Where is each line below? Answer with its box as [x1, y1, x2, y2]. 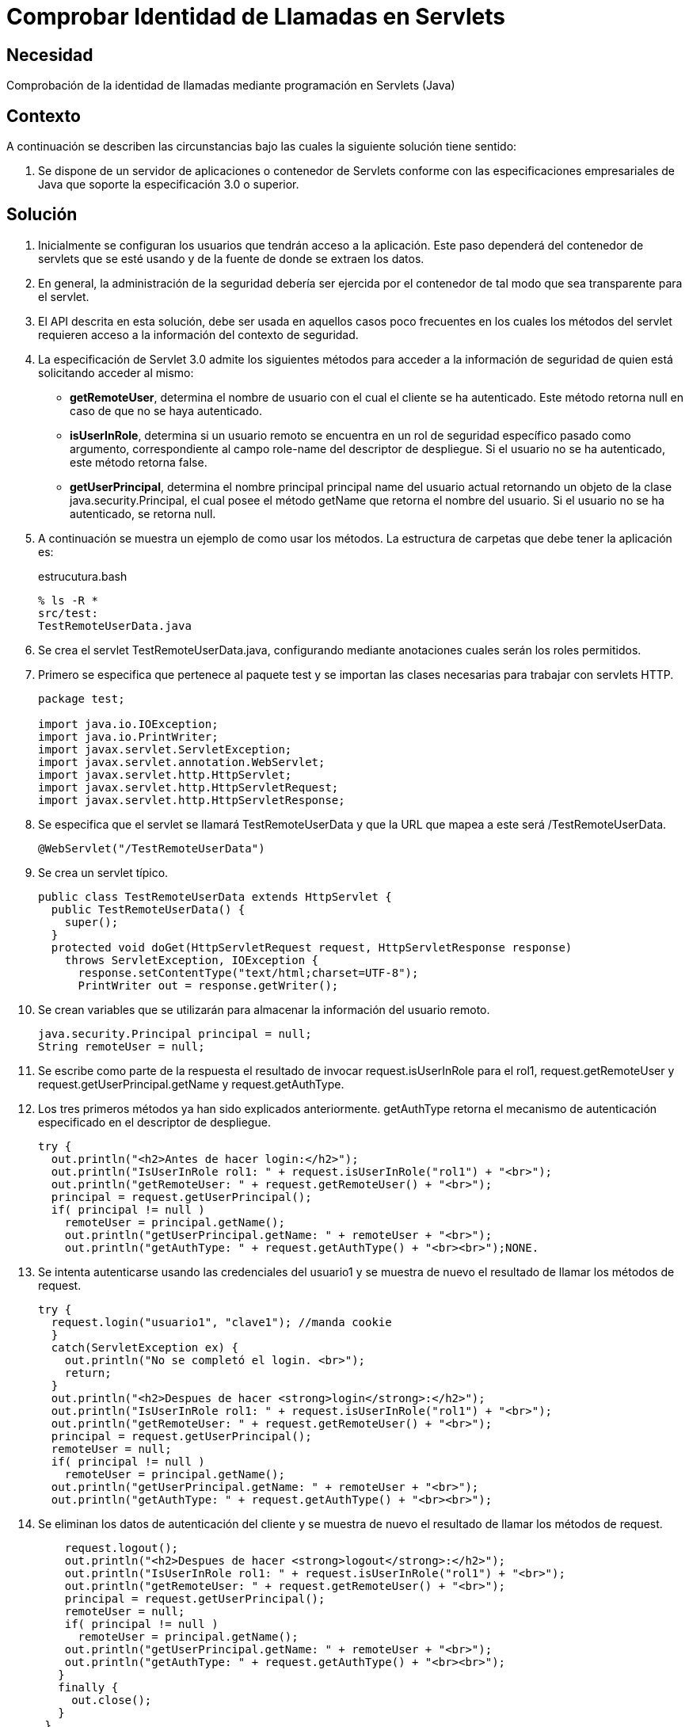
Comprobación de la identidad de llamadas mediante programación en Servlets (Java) [6, 78, 455, 93]
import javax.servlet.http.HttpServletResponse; [38, 793, 345, 806]
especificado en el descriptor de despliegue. [38, 1115, 271, 1129]
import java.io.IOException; [38, 717, 219, 730]
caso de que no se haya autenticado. [70, 403, 262, 417]
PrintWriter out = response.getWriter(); [78, 978, 339, 992]
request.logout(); [64, 1541, 179, 1554]
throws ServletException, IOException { [64, 953, 319, 966]
